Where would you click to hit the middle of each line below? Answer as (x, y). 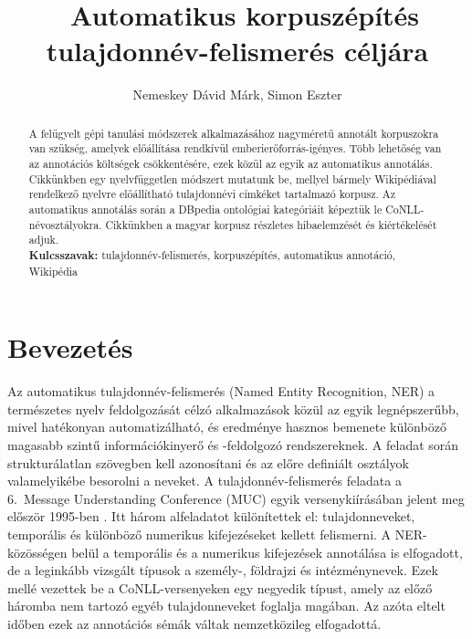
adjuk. (44, 240)
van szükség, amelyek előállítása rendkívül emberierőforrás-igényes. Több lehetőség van (235, 148)
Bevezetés (70, 347)
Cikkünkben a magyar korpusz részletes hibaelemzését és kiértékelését (271, 224)
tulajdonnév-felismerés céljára (237, 51)
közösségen (37, 552)
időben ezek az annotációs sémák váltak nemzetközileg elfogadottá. (194, 623)
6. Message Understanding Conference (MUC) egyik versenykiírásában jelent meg (236, 498)
